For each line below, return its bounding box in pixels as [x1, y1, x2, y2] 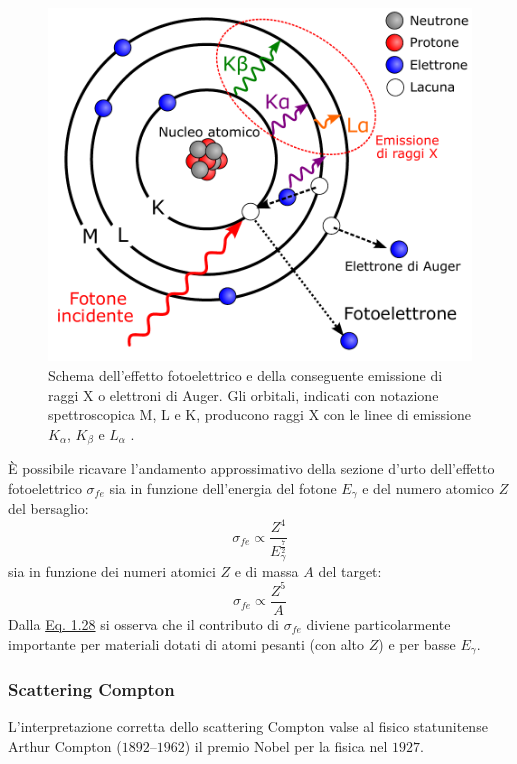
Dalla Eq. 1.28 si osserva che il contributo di [8, 613, 279, 634]
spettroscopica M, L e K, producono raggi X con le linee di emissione [48, 404, 471, 425]
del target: [318, 560, 382, 581]
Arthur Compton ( [8, 735, 122, 756]
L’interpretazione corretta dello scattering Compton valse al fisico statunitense [8, 716, 488, 737]
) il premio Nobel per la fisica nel [184, 735, 388, 756]
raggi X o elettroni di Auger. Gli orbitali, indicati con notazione [48, 384, 439, 405]
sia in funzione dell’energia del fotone [109, 477, 337, 498]
